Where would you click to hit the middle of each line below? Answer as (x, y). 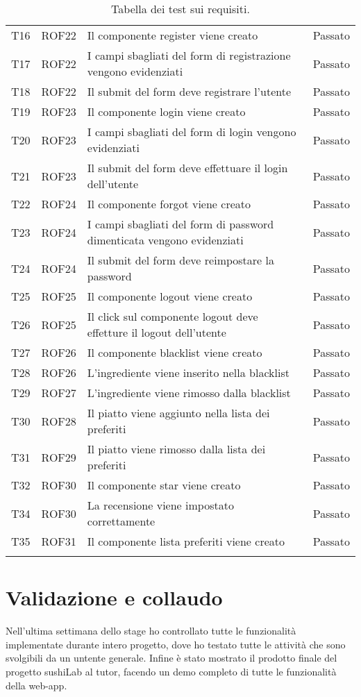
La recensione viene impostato (160, 505)
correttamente (121, 521)
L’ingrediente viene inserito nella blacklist (188, 372)
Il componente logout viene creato (170, 296)
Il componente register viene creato (173, 35)
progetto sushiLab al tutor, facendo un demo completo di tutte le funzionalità (171, 671)
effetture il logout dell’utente (157, 332)
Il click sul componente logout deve (173, 316)
